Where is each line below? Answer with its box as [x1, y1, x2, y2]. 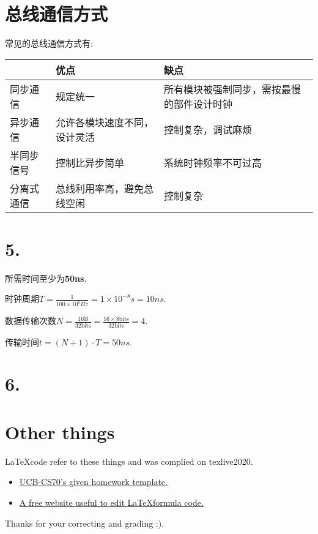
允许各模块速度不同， [55, 115, 153, 129]
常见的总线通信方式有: [5, 37, 93, 50]
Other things [5, 419, 115, 444]
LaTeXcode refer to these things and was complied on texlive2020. [5, 454, 253, 467]
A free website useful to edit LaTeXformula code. [19, 495, 204, 508]
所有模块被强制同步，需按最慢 [163, 81, 301, 96]
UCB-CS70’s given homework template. [19, 475, 168, 488]
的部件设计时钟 [163, 96, 232, 111]
